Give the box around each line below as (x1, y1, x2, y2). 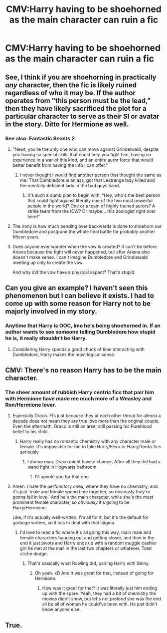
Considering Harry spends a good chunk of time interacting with (12, 346, 145, 352)
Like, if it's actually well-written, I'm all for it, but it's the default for (12, 514, 149, 520)
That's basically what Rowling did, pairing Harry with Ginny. (27, 560, 150, 566)
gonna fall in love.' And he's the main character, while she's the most (12, 494, 154, 500)
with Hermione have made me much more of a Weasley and (5, 395, 152, 402)
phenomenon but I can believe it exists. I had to (5, 291, 155, 300)
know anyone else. (42, 606, 81, 612)
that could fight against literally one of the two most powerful (27, 197, 153, 203)
